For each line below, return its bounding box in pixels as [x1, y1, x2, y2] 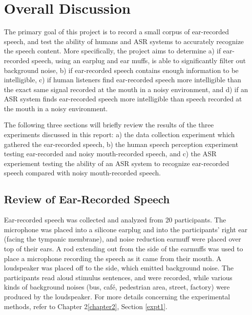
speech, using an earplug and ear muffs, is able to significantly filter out [31, 55, 246, 65]
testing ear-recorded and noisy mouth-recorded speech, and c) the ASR [4, 148, 217, 159]
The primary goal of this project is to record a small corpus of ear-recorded [4, 26, 229, 37]
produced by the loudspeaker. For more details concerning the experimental [4, 291, 230, 301]
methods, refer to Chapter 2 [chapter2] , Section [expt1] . [4, 301, 168, 311]
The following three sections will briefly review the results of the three [4, 120, 214, 130]
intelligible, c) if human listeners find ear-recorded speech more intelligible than [4, 74, 241, 85]
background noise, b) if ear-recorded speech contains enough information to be [4, 65, 239, 75]
